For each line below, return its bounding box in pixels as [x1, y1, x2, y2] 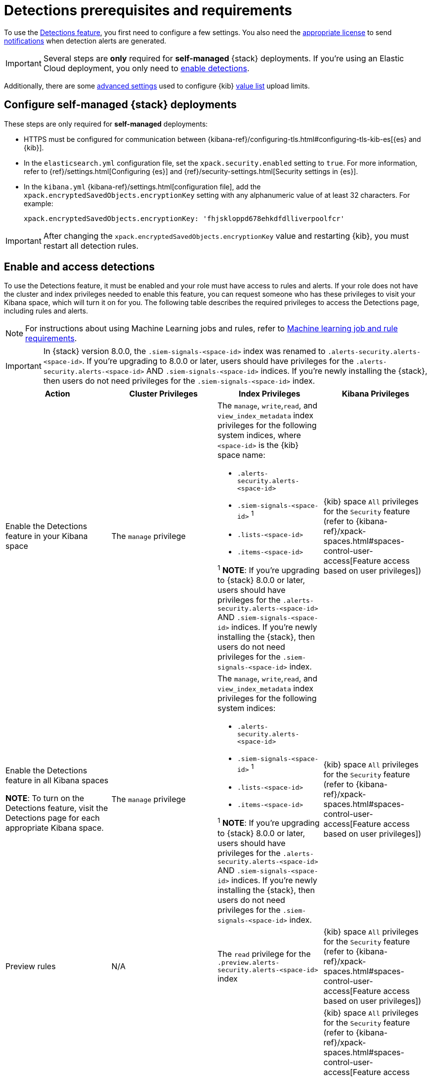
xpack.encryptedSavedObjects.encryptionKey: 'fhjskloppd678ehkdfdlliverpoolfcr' [24, 214, 345, 223]
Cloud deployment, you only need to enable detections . [43, 63, 250, 73]
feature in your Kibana [5, 531, 88, 541]
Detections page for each [5, 812, 100, 823]
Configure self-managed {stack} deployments [4, 98, 237, 111]
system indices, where [217, 430, 301, 441]
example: [24, 199, 53, 208]
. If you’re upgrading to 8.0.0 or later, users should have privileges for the [82, 356, 354, 366]
